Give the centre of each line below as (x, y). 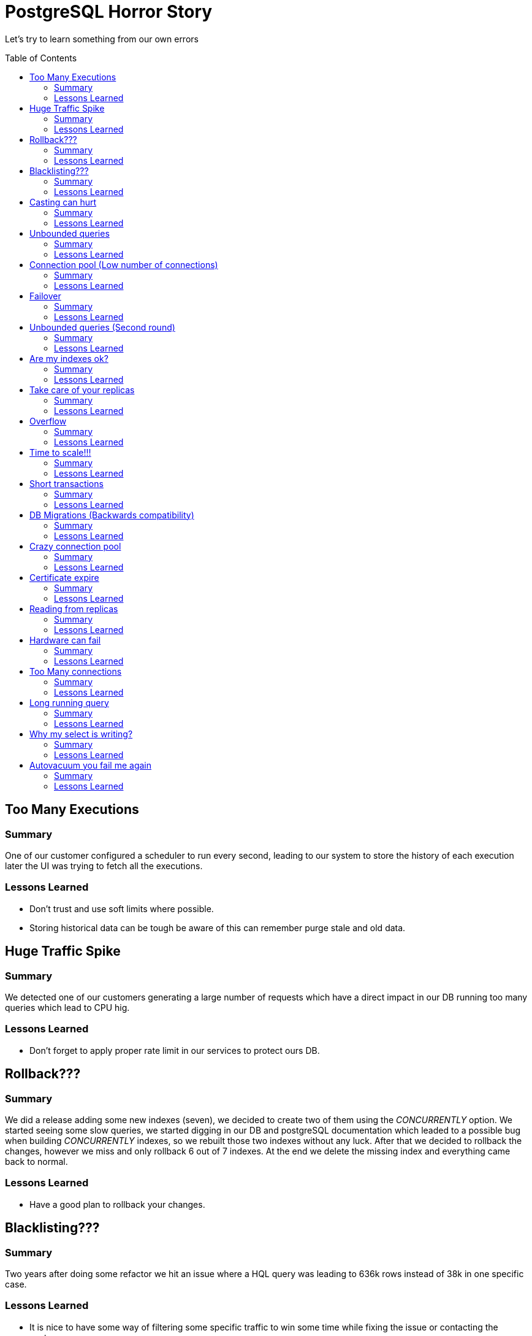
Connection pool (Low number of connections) (124, 264)
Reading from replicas (74, 608)
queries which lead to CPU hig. (67, 1007)
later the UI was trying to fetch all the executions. (104, 866)
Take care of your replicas (82, 390)
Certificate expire (64, 577)
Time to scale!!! (60, 452)
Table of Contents (41, 58)
